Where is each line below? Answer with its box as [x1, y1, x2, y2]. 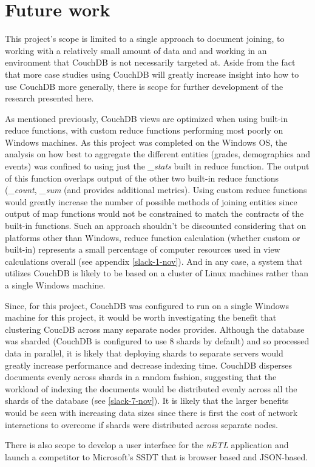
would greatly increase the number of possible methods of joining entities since [5, 195, 297, 208]
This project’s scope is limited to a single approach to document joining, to [5, 32, 285, 45]
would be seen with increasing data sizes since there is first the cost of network [5, 406, 298, 418]
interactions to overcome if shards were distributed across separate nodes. [5, 418, 279, 431]
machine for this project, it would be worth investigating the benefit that [5, 311, 277, 324]
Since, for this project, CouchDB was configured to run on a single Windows [5, 299, 289, 312]
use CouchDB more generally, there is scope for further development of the [5, 80, 283, 92]
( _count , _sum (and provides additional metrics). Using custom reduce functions [5, 183, 307, 196]
